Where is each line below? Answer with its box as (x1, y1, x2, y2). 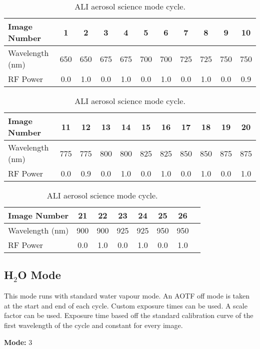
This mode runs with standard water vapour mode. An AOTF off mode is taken (4, 290, 250, 301)
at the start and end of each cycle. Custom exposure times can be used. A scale (4, 300, 247, 310)
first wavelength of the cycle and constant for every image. (4, 319, 183, 330)
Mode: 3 (4, 336, 32, 347)
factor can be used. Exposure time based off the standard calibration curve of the (4, 310, 253, 320)
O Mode (17, 267, 61, 282)
